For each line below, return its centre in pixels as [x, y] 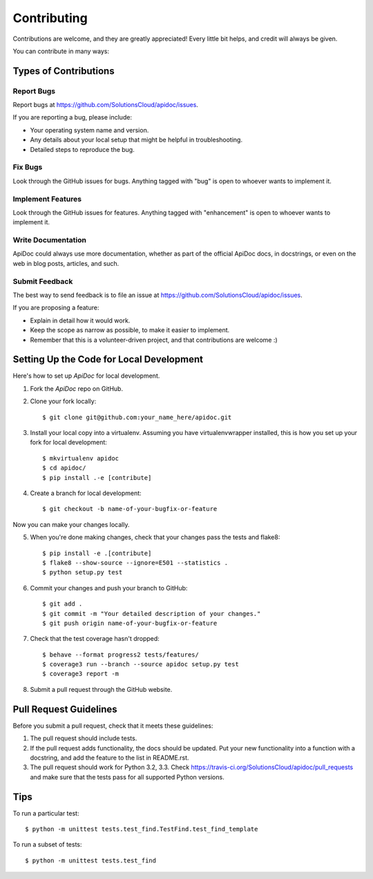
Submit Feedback [43, 281]
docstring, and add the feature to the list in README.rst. [109, 757]
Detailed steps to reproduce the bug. [82, 149]
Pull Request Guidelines [65, 709]
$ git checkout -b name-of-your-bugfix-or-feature [130, 509]
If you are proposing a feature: [56, 308]
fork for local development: [68, 443]
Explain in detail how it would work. [80, 320]
